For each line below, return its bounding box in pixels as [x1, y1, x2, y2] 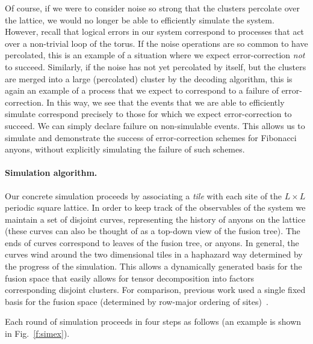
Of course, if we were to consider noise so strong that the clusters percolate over [5, 2, 300, 14]
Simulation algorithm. [5, 166, 98, 179]
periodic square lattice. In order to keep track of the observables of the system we [5, 201, 306, 214]
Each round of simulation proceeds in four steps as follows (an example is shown [5, 315, 302, 328]
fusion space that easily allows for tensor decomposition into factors [5, 271, 255, 284]
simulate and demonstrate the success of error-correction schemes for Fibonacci [5, 131, 297, 143]
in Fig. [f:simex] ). [5, 327, 70, 340]
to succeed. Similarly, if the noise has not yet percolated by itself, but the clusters [5, 60, 306, 73]
